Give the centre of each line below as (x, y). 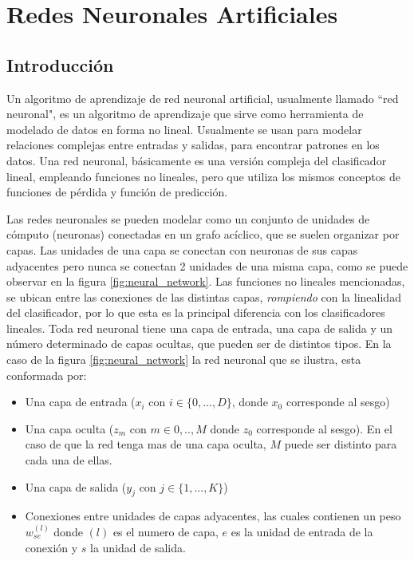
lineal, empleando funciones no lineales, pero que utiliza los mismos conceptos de (203, 176)
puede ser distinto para (341, 444)
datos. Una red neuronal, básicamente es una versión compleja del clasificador (197, 160)
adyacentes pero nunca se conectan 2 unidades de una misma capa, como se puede (207, 265)
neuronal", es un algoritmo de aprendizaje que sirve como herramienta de (185, 114)
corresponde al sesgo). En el (324, 428)
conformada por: (47, 375)
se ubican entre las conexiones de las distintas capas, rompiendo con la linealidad (204, 296)
